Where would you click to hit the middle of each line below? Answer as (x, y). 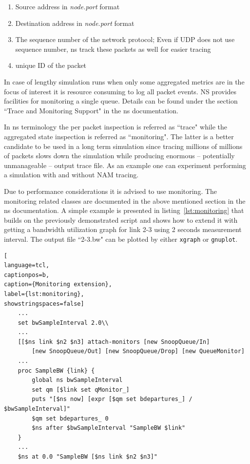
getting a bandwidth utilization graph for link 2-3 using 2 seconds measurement (123, 229)
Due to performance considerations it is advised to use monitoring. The (111, 191)
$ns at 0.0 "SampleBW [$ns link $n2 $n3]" (87, 457)
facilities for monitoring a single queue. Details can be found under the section (121, 101)
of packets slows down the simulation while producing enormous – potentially (119, 156)
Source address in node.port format (67, 6)
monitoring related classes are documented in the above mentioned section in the (125, 200)
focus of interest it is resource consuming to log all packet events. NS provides (120, 91)
